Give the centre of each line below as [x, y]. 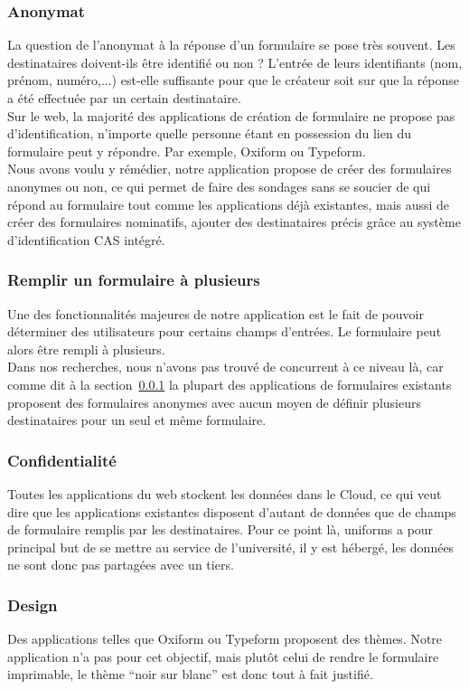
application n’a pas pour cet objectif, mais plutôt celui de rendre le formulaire [223, 656]
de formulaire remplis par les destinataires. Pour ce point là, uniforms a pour [220, 529]
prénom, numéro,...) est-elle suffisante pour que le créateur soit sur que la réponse [234, 80]
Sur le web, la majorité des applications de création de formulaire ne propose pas [231, 115]
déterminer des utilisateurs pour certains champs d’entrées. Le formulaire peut [225, 331]
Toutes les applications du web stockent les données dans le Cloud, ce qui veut [225, 493]
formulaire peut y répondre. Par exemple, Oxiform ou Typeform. [187, 151]
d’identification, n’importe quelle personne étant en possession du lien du [209, 133]
